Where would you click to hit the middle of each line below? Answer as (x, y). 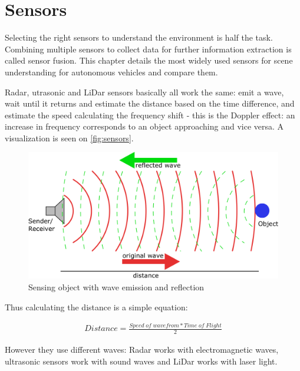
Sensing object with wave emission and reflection (116, 286)
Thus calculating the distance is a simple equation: (96, 307)
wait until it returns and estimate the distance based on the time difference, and (150, 103)
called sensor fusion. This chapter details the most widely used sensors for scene (149, 60)
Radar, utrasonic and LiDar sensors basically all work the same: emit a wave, (144, 92)
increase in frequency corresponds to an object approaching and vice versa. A (144, 126)
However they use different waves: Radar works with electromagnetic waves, (142, 350)
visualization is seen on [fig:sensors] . (69, 138)
